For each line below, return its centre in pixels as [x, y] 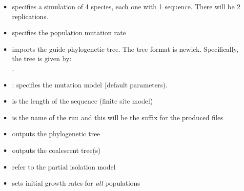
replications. [30, 16]
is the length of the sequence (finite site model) [82, 101]
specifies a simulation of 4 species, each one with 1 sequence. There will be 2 [126, 6]
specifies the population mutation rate [69, 32]
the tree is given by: [42, 58]
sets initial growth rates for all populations [76, 183]
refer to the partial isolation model [64, 166]
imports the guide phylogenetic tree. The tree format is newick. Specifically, [125, 49]
